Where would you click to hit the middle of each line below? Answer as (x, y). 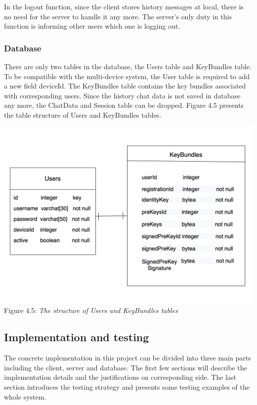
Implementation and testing (77, 337)
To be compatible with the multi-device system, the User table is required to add (127, 76)
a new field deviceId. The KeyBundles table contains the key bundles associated (125, 86)
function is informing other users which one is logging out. (92, 26)
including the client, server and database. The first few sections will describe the (126, 367)
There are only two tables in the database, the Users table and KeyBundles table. (128, 66)
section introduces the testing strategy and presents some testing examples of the (127, 387)
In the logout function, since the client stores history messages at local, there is (124, 6)
